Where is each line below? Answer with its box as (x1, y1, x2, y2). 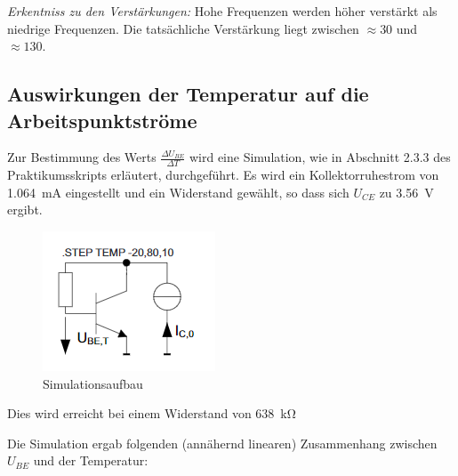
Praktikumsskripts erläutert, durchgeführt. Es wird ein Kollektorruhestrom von (7, 165, 439, 184)
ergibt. (7, 200, 43, 219)
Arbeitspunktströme (7, 106, 197, 133)
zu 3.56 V (379, 182, 434, 201)
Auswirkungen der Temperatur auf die (7, 80, 369, 108)
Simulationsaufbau (43, 374, 143, 392)
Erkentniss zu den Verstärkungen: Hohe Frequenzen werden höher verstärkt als (7, 2, 438, 20)
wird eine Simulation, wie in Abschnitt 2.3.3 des (189, 148, 451, 166)
